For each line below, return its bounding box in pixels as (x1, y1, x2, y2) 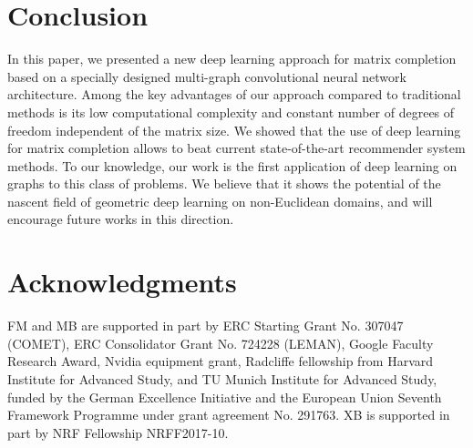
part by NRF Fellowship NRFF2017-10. (7, 423, 229, 442)
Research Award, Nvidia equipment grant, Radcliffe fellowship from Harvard (7, 351, 434, 371)
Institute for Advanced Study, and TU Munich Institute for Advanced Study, (7, 369, 437, 388)
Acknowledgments (7, 263, 237, 300)
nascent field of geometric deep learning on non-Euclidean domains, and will (7, 191, 433, 210)
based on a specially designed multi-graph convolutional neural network (7, 66, 406, 86)
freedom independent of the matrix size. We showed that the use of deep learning (7, 120, 461, 139)
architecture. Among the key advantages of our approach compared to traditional (7, 85, 461, 104)
